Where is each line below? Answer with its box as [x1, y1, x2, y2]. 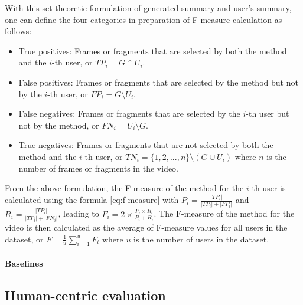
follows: [5, 25, 32, 37]
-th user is [249, 182, 286, 194]
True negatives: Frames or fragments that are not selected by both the [18, 139, 273, 151]
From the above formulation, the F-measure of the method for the [5, 182, 244, 194]
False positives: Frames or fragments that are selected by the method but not [18, 76, 298, 88]
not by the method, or [18, 119, 99, 131]
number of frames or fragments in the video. [18, 162, 178, 174]
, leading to [58, 207, 99, 219]
